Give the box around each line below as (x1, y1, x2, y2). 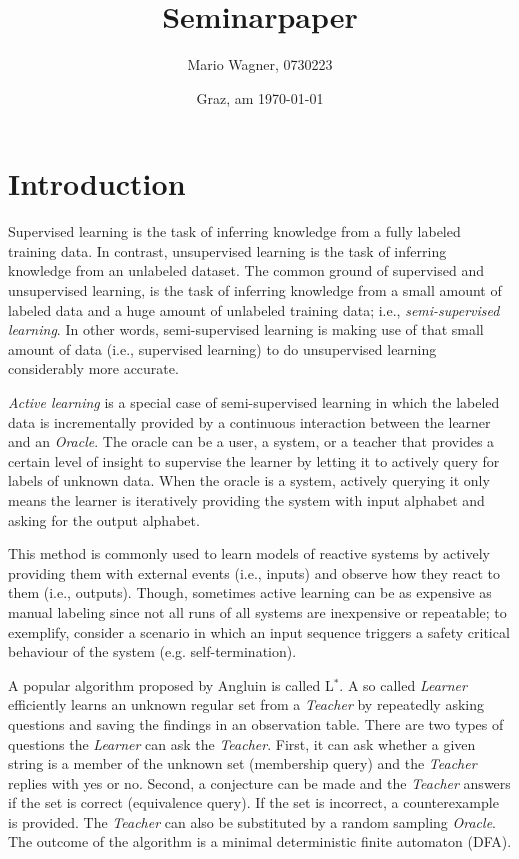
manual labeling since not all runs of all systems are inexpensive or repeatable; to (8, 601, 507, 622)
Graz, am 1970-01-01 (196, 87, 324, 108)
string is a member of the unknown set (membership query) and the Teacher (8, 753, 477, 774)
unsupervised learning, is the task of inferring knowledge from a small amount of (8, 280, 502, 301)
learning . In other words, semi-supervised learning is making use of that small (8, 319, 484, 340)
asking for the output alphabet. (8, 509, 200, 530)
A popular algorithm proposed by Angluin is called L (8, 674, 334, 695)
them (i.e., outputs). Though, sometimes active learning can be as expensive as (8, 582, 492, 603)
